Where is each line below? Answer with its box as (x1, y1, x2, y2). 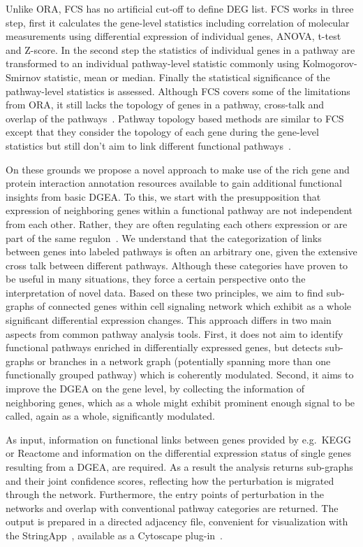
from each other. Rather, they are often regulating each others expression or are (6, 216, 348, 231)
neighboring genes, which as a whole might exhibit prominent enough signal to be (6, 395, 355, 409)
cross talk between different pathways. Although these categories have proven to (6, 257, 348, 272)
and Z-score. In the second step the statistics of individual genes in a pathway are (6, 42, 355, 57)
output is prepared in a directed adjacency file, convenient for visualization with (6, 514, 348, 529)
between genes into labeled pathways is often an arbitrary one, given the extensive (6, 244, 357, 259)
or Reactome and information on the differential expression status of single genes (6, 446, 352, 460)
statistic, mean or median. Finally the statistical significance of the (44, 69, 330, 84)
